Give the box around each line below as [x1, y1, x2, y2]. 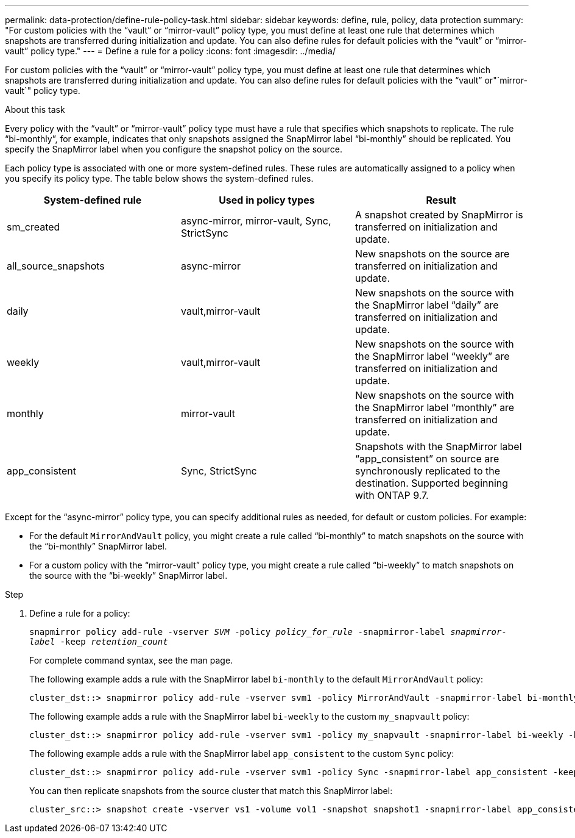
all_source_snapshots [7, 260, 105, 272]
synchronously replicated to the [355, 465, 501, 477]
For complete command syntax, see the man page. [29, 655, 233, 665]
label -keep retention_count [29, 637, 168, 646]
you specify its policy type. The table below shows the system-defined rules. [5, 173, 314, 184]
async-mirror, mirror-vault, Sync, [180, 215, 331, 227]
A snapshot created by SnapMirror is [355, 209, 523, 221]
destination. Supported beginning [355, 477, 509, 489]
